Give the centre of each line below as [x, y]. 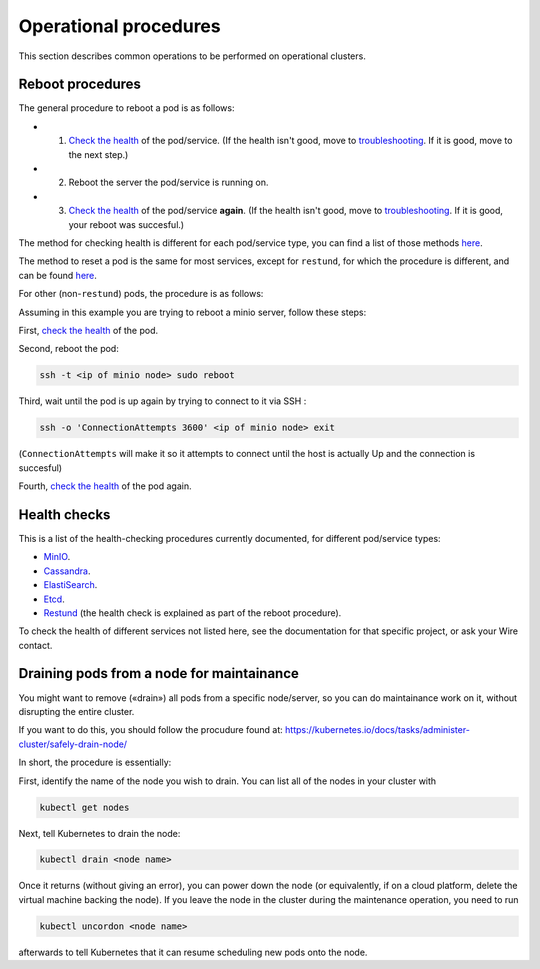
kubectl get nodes [84, 807]
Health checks [64, 514]
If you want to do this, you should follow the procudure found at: [151, 730]
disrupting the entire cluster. [76, 711]
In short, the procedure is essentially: [95, 762]
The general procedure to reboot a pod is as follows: [126, 108]
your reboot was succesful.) [126, 224]
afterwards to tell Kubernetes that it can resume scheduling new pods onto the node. [193, 952]
